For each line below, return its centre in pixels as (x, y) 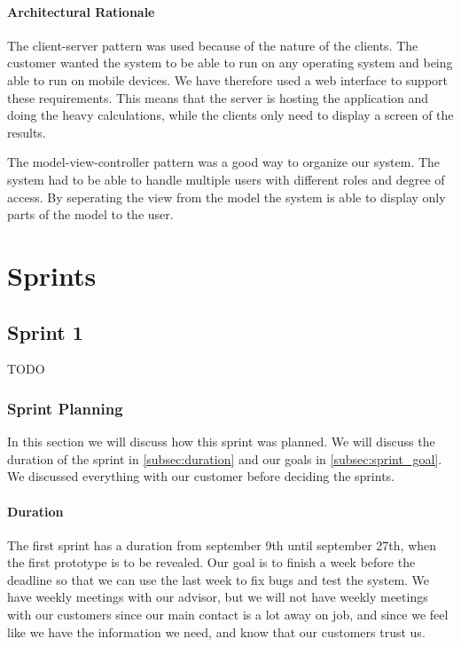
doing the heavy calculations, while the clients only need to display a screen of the (230, 115)
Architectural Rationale (81, 11)
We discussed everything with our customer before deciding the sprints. (201, 476)
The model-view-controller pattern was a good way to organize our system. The (224, 162)
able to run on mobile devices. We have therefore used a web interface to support (228, 79)
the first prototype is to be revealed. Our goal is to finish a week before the (211, 562)
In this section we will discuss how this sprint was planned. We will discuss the (221, 442)
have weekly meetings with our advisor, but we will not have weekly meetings (218, 597)
